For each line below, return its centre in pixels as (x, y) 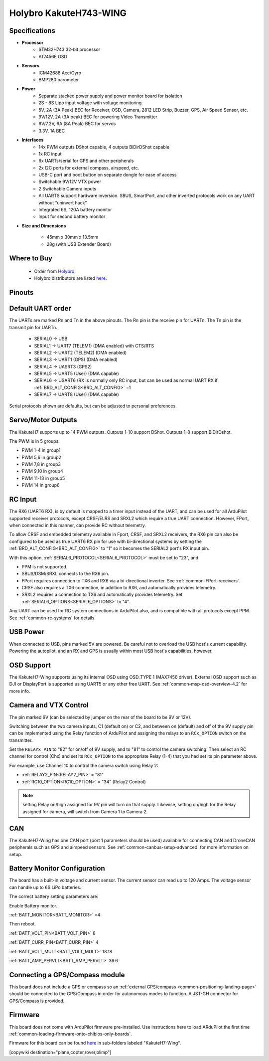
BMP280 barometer (59, 80)
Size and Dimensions (44, 226)
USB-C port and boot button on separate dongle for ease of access (108, 175)
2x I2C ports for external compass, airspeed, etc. (89, 168)
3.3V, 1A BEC (52, 131)
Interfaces (33, 140)
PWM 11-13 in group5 (43, 478)
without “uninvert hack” (63, 202)
